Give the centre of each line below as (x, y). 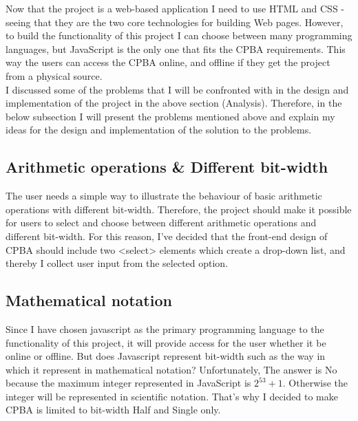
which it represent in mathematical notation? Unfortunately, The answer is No (171, 369)
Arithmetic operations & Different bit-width (167, 167)
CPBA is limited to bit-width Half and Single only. (113, 410)
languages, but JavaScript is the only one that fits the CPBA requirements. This (176, 48)
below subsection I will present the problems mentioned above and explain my (170, 116)
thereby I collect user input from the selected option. (117, 263)
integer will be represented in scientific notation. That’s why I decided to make (172, 396)
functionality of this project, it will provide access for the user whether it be (166, 342)
